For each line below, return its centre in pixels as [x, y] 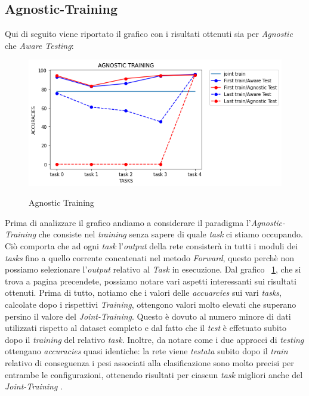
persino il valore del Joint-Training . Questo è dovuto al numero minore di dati [148, 316]
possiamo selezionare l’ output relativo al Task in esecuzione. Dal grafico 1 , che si [153, 269]
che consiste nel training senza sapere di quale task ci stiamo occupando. [171, 234]
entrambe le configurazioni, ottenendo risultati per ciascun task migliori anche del [154, 374]
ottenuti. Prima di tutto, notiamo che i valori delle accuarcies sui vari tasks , [143, 293]
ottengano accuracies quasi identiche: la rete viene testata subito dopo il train [146, 351]
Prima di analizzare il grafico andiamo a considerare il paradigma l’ [128, 222]
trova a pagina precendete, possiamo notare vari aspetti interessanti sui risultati [151, 281]
